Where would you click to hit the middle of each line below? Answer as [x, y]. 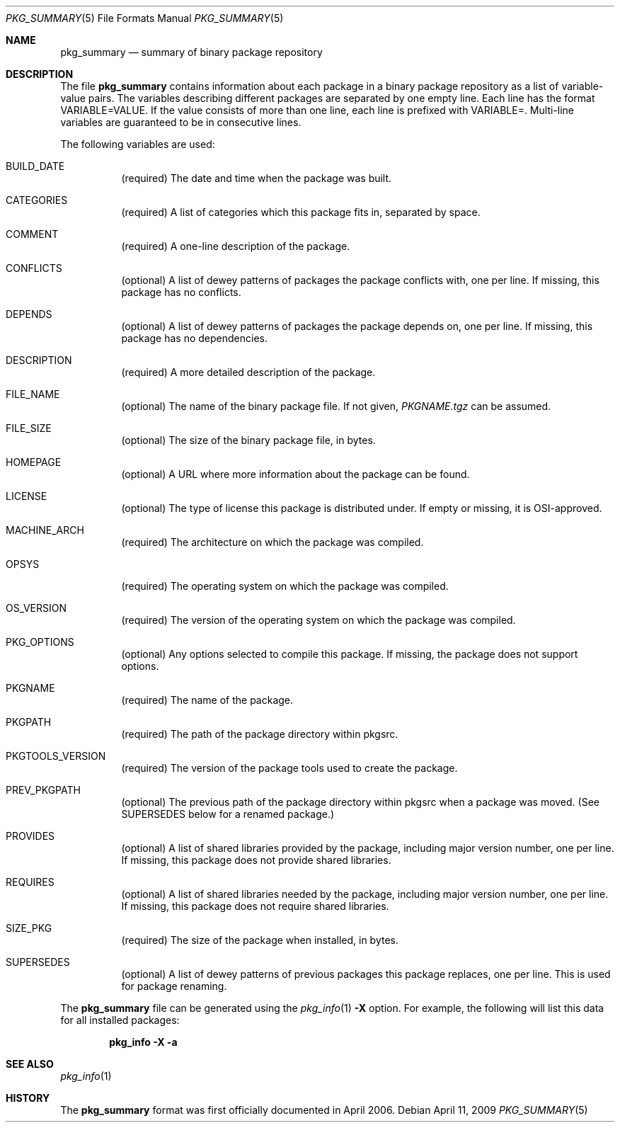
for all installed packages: [120, 1020]
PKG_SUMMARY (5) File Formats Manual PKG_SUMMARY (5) [145, 18]
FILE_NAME [33, 394]
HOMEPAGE [34, 462]
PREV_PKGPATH [43, 790]
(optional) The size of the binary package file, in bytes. [248, 440]
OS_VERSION [36, 608]
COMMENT [32, 234]
